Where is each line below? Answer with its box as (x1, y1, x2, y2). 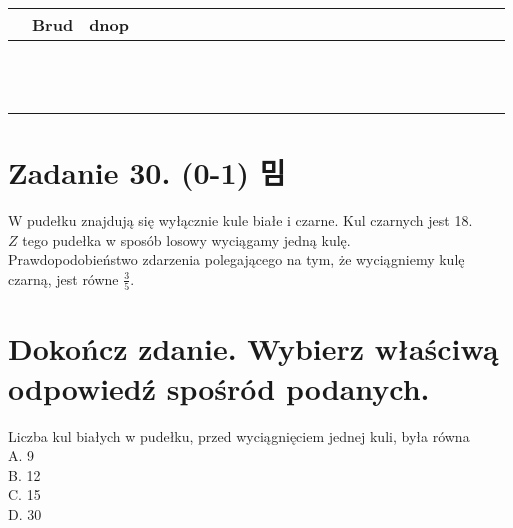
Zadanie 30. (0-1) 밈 (8, 152, 286, 193)
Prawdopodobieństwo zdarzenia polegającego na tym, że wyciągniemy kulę (8, 249, 465, 270)
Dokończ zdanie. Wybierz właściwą (8, 328, 499, 369)
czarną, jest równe (8, 268, 119, 289)
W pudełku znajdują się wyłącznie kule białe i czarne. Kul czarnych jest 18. (8, 210, 473, 231)
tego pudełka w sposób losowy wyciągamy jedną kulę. (22, 229, 351, 250)
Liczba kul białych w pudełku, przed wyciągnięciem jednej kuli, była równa (8, 425, 470, 446)
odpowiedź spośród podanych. (8, 367, 430, 408)
